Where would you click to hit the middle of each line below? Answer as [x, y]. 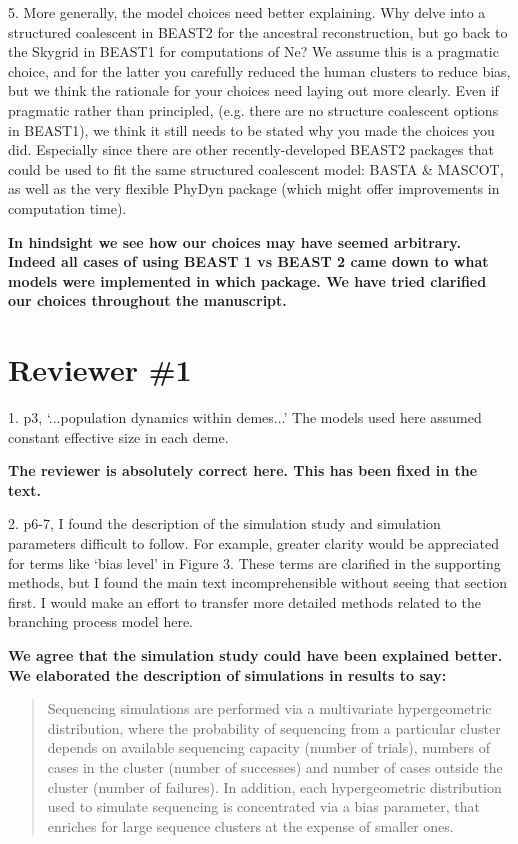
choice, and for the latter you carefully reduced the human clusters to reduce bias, [259, 70]
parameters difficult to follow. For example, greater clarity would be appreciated [253, 543]
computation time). [67, 207]
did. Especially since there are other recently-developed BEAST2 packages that [251, 149]
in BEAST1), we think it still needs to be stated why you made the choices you [251, 129]
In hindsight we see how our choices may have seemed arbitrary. [234, 241]
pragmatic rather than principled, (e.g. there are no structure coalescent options [253, 109]
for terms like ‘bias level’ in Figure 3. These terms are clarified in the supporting [254, 562]
